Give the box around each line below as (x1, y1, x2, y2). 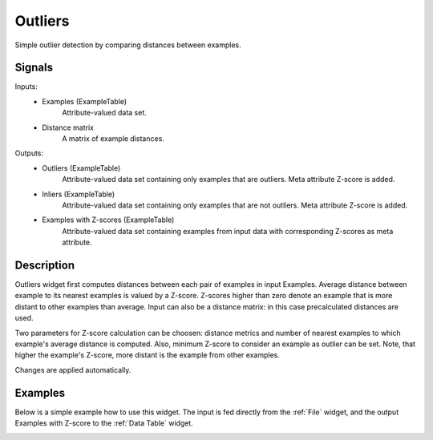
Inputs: (14, 82, 38, 91)
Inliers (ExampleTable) (42, 189, 115, 199)
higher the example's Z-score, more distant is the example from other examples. (14, 350, 280, 360)
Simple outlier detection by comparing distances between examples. (14, 40, 241, 50)
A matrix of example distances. (62, 134, 164, 143)
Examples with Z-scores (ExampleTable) (42, 215, 175, 224)
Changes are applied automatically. (14, 365, 132, 374)
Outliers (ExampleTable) (42, 163, 121, 172)
